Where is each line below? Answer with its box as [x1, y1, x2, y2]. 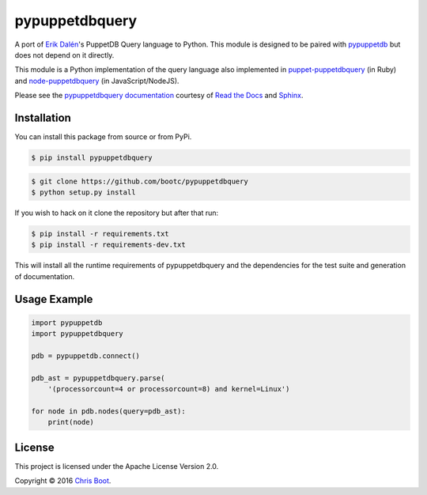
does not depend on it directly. [14, 50, 115, 59]
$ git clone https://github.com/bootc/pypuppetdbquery [31, 176, 248, 186]
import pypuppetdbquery [31, 329, 124, 338]
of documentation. [14, 271, 75, 281]
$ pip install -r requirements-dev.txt [31, 240, 186, 249]
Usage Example [14, 293, 93, 306]
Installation [14, 111, 71, 124]
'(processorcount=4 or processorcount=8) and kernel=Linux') [47, 384, 290, 394]
